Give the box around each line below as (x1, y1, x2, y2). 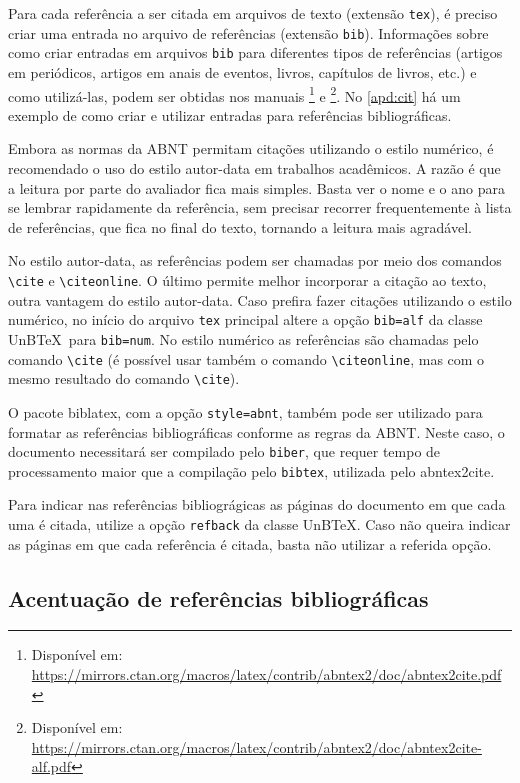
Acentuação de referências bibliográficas (8, 582, 429, 613)
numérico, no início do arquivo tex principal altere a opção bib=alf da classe (8, 309, 483, 330)
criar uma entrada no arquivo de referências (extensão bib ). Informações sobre (8, 22, 489, 43)
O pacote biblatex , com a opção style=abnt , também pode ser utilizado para (8, 401, 483, 422)
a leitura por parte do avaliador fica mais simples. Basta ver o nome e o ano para (8, 177, 505, 198)
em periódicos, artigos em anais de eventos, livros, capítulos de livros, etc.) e (8, 61, 477, 82)
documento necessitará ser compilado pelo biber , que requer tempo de (8, 441, 441, 462)
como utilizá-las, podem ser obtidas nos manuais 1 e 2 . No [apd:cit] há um (8, 82, 461, 106)
